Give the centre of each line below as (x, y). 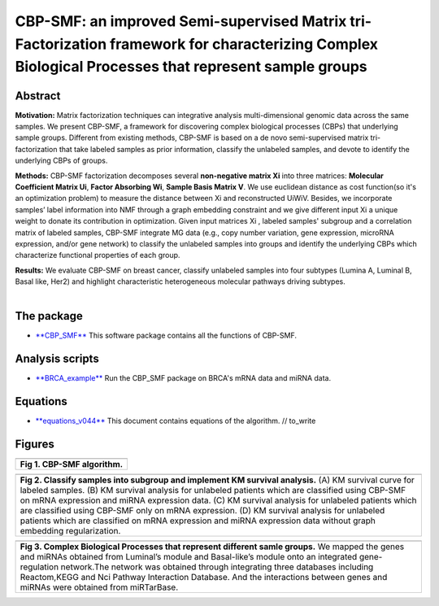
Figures (35, 445)
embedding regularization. (70, 531)
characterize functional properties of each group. (98, 255)
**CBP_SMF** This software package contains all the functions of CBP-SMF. (166, 336)
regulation (39, 567)
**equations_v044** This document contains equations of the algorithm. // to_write (176, 421)
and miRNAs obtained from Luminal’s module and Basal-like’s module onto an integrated (189, 557)
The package (49, 316)
